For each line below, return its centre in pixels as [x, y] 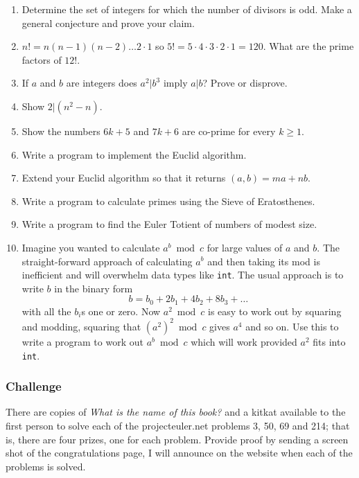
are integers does [102, 83]
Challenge [34, 386]
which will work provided [244, 341]
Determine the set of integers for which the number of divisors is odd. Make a [187, 9]
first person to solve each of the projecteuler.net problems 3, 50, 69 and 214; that [178, 425]
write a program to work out [82, 341]
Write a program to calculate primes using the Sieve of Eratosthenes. [168, 201]
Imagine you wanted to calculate [91, 247]
